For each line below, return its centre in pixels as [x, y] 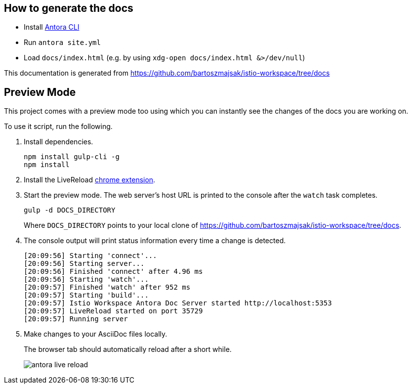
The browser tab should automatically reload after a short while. [128, 349]
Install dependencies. [59, 142]
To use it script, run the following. [58, 127]
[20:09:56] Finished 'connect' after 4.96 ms [113, 272]
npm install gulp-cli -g [72, 157]
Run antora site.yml [62, 43]
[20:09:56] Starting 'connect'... [90, 256]
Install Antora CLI [52, 27]
